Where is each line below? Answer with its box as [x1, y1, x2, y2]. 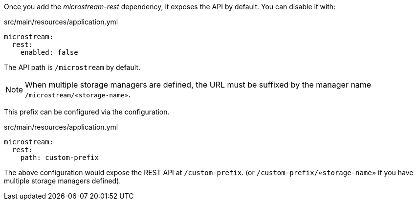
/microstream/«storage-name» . [25, 90, 131, 99]
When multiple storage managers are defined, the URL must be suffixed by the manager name [25, 80, 372, 90]
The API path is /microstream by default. [4, 63, 141, 71]
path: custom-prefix [20, 154, 99, 161]
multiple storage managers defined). [4, 177, 121, 185]
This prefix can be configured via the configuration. [4, 108, 170, 116]
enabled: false [20, 48, 78, 56]
